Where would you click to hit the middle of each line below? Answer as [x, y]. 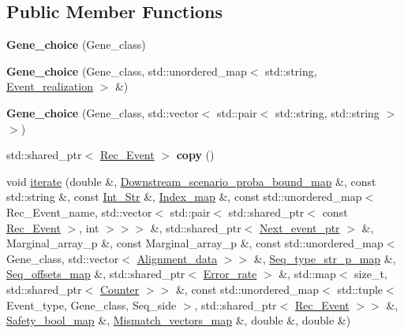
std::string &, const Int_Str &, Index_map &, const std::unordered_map [184, 197]
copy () [195, 155]
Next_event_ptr [300, 227]
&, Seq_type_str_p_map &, [325, 258]
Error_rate [230, 274]
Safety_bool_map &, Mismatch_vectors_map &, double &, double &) [179, 320]
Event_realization [50, 86]
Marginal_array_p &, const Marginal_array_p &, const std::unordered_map [195, 243]
